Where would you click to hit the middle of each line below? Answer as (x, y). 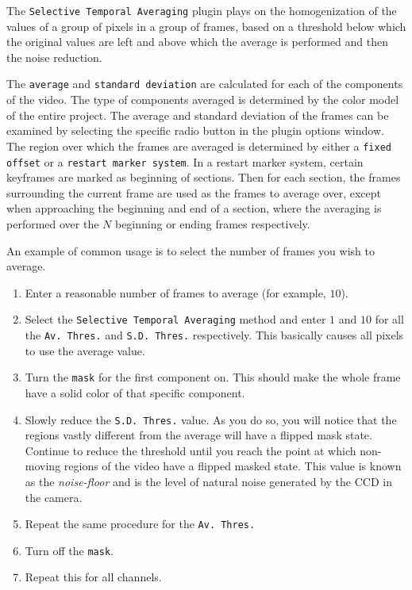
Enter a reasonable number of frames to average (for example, (175, 292)
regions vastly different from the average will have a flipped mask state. (198, 435)
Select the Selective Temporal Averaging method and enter (175, 319)
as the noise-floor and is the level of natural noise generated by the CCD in (208, 481)
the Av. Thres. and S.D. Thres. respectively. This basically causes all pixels (214, 335)
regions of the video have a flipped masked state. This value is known (233, 466)
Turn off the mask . (69, 550)
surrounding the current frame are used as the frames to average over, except (194, 192)
